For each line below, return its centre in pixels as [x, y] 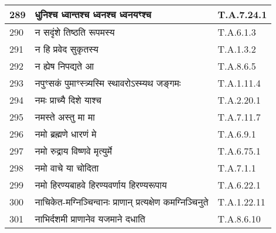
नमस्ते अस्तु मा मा [65, 117]
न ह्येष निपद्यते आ [64, 66]
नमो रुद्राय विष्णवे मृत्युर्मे [73, 151]
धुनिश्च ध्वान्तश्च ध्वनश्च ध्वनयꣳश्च [93, 14]
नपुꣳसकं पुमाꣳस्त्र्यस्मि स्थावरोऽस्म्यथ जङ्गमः [108, 83]
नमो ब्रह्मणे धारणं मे [66, 134]
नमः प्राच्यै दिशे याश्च [68, 100]
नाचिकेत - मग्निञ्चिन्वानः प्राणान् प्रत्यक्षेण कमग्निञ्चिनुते [122, 202]
